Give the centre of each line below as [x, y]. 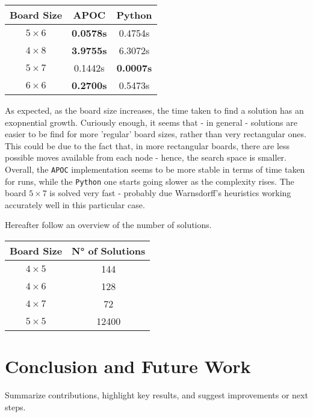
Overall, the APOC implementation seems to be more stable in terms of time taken [155, 169]
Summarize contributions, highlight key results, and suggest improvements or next [156, 395]
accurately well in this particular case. [75, 204]
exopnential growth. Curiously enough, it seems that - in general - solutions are [151, 122]
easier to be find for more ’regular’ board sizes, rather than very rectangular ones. [156, 134]
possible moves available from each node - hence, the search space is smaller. [146, 157]
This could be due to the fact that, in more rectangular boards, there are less [147, 145]
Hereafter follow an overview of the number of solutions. [108, 225]
